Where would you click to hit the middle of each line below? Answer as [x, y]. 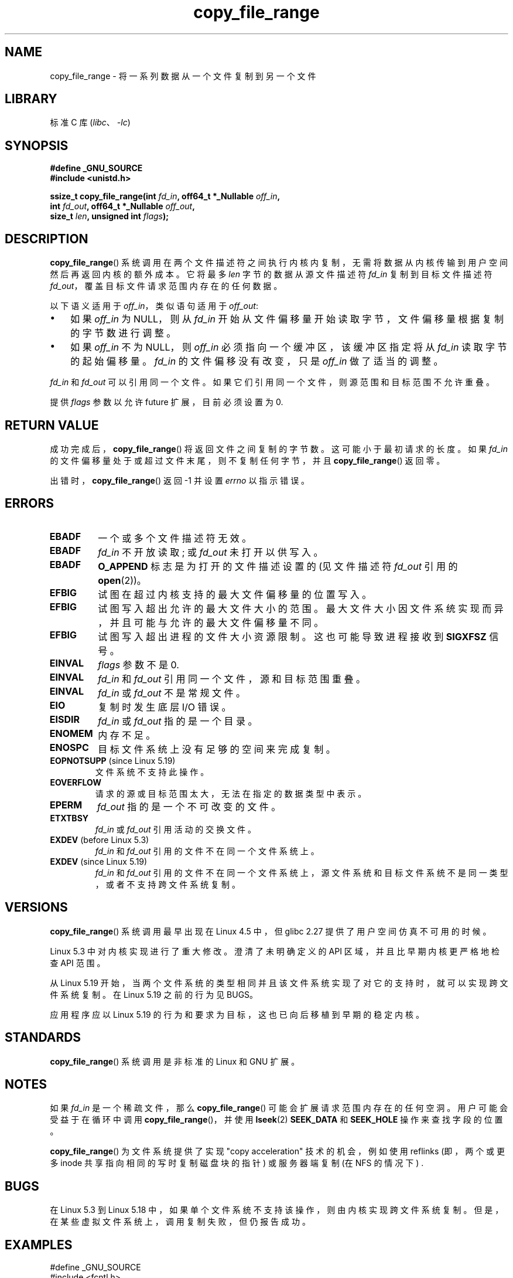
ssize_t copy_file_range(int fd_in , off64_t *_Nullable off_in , [165, 196]
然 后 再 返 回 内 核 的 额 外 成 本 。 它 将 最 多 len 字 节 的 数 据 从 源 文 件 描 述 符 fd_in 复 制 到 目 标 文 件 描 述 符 [271, 274]
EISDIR [65, 719]
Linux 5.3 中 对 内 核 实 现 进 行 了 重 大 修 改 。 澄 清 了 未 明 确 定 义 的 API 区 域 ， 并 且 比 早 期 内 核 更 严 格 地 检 [275, 951]
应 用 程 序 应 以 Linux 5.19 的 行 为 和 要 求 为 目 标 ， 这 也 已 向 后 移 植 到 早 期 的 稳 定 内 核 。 [237, 1014]
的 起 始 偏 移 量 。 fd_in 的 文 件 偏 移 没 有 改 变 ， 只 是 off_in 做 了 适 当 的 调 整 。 [257, 361]
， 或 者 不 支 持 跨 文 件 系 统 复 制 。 [167, 884]
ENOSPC [69, 747]
